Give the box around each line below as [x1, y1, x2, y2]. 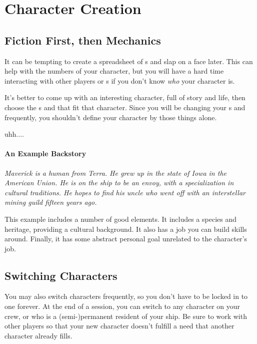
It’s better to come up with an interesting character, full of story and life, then [4, 92, 245, 103]
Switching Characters [4, 267, 117, 283]
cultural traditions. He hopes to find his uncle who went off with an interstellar [4, 187, 246, 197]
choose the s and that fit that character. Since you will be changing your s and [4, 102, 245, 112]
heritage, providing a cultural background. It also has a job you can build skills [4, 223, 247, 234]
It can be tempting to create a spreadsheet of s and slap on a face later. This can [4, 56, 253, 66]
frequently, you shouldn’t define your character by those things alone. [4, 112, 217, 122]
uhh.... [4, 129, 24, 139]
